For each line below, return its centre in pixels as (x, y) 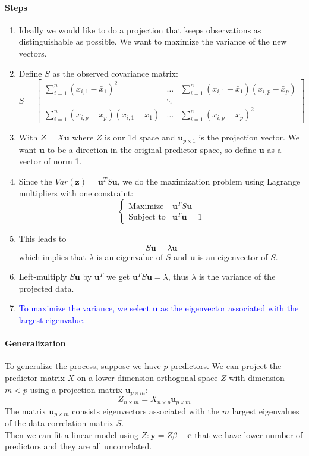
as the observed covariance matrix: (115, 73)
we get (118, 277)
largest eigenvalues (266, 410)
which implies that (53, 256)
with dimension (257, 378)
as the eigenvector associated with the (230, 308)
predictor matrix (35, 378)
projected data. (46, 288)
